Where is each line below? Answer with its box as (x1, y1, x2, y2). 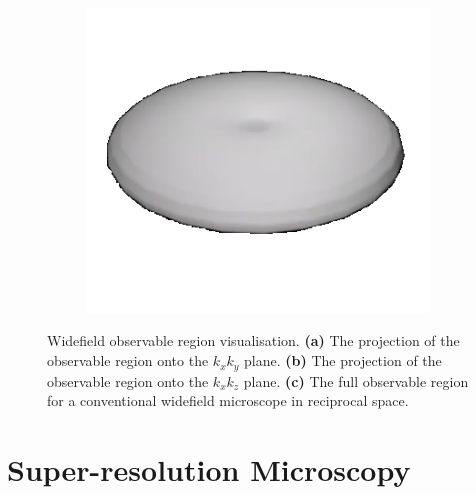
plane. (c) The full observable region (243, 370, 469, 391)
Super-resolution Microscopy (7, 448, 411, 489)
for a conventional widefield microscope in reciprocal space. (47, 390, 409, 411)
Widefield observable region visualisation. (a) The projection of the (47, 330, 460, 351)
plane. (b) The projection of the (244, 350, 442, 371)
